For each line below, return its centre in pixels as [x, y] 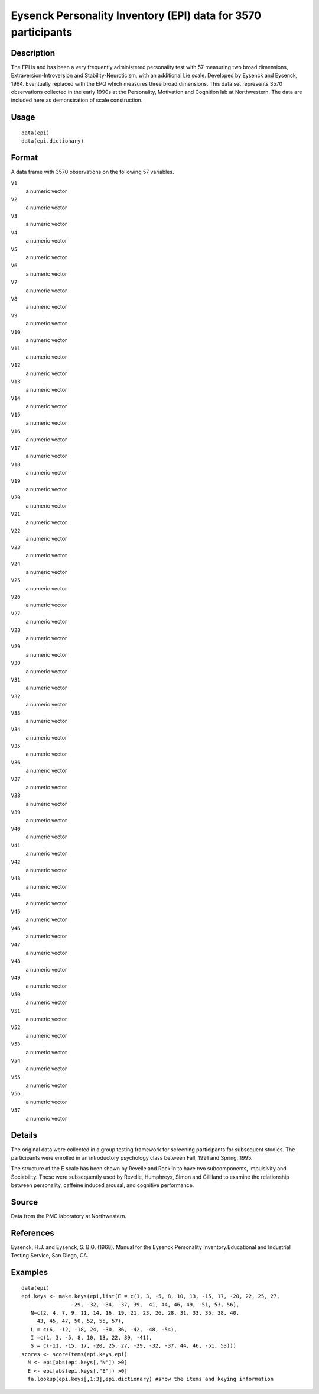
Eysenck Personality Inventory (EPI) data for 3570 [136, 15]
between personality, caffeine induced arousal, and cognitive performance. [102, 1185]
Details [24, 1135]
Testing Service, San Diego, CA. [50, 1256]
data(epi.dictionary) [53, 141]
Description [33, 53]
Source [25, 1202]
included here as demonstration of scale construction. [77, 100]
